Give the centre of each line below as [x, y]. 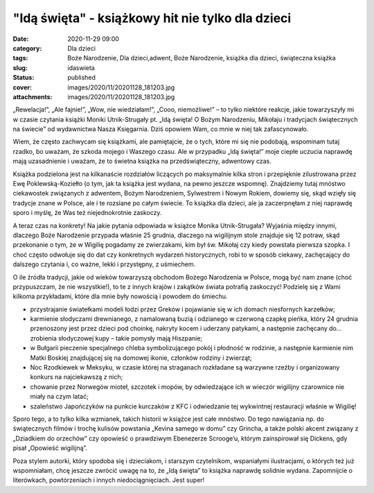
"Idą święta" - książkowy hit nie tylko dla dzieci [152, 18]
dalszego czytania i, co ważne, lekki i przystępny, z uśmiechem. [104, 264]
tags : [20, 58]
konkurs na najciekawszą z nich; [77, 377]
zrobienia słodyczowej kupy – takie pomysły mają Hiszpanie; [116, 338]
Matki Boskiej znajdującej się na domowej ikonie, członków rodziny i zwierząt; [141, 358]
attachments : [33, 96]
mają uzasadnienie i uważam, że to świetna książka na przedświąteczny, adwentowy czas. [142, 161]
